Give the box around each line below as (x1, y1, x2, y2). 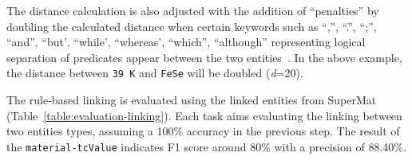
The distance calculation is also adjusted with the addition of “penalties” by (6, 2, 379, 18)
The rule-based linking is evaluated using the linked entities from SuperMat (6, 92, 377, 108)
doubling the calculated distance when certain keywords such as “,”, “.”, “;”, (6, 18, 377, 34)
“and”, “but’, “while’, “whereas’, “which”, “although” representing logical (6, 33, 366, 50)
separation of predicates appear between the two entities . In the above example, (6, 49, 402, 65)
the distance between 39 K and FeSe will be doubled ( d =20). (6, 64, 303, 81)
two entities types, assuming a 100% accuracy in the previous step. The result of (6, 123, 400, 139)
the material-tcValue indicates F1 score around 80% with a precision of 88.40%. (6, 138, 406, 154)
